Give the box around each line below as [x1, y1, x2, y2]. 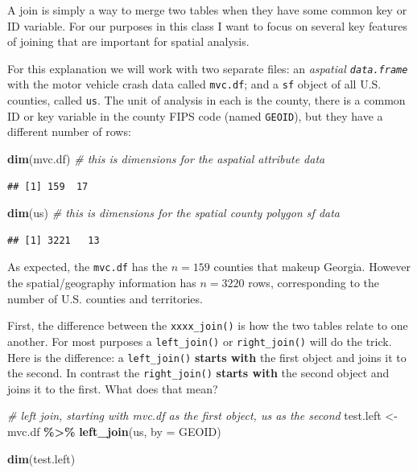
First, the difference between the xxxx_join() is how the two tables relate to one [7, 317, 408, 334]
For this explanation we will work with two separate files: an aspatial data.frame [7, 60, 408, 76]
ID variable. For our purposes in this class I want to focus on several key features [7, 17, 408, 34]
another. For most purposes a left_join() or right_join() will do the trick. [7, 332, 392, 349]
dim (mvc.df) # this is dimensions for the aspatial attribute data [7, 150, 325, 167]
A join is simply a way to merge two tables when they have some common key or [7, 2, 407, 18]
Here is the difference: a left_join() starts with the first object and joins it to [7, 348, 407, 365]
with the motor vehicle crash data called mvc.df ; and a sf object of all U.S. [7, 76, 382, 93]
